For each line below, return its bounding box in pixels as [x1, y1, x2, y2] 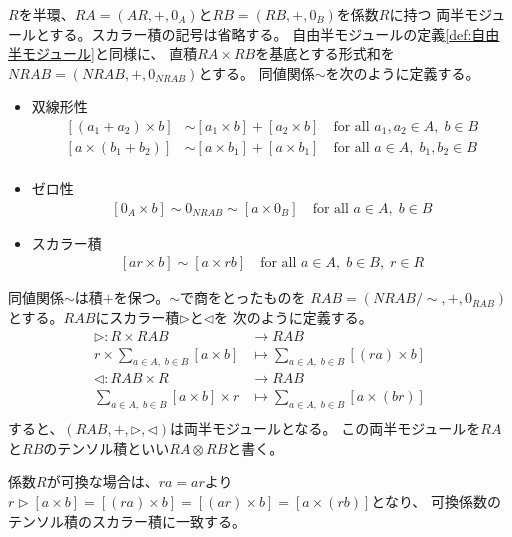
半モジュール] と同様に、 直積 [8, 43, 198, 64]
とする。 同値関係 [198, 62, 315, 83]
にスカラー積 [95, 306, 180, 327]
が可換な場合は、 [46, 471, 159, 492]
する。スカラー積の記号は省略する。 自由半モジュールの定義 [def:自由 [49, 23, 500, 44]
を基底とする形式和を [255, 43, 395, 64]
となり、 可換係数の [371, 491, 502, 512]
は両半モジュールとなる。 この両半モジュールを [170, 418, 481, 439]
